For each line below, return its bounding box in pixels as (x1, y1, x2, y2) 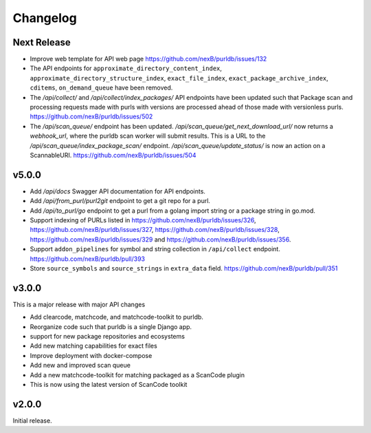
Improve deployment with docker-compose (30, 351, 153, 359)
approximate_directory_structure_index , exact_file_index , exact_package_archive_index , (30, 74, 329, 82)
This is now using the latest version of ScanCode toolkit (30, 381, 188, 389)
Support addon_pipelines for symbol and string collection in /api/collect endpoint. (30, 245, 281, 253)
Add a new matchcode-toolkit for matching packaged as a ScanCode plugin (30, 370, 245, 379)
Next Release (12, 36, 71, 48)
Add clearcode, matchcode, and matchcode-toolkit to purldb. (30, 313, 204, 321)
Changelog (12, 10, 77, 25)
